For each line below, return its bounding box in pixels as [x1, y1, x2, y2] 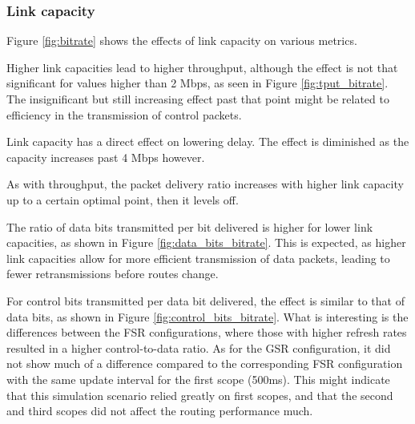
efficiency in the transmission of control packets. [6, 106, 242, 123]
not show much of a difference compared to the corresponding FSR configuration [6, 355, 403, 372]
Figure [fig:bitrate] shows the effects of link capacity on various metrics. [6, 32, 357, 49]
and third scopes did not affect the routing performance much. [6, 402, 313, 419]
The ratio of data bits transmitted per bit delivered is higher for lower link [6, 218, 373, 235]
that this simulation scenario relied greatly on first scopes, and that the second [6, 386, 393, 403]
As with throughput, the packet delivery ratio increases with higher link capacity [6, 176, 404, 192]
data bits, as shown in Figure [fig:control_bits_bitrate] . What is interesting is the [6, 308, 409, 325]
